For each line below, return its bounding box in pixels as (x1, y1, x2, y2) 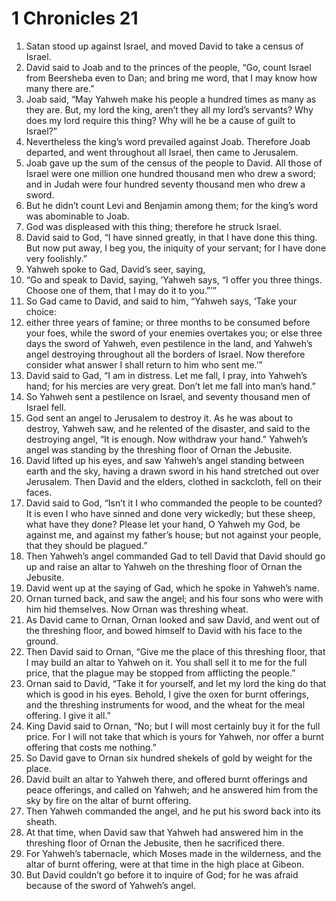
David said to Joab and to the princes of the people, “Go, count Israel (25, 61, 312, 73)
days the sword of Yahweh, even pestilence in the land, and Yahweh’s (25, 337, 313, 349)
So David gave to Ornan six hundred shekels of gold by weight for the (25, 752, 313, 764)
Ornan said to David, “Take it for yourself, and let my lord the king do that (25, 677, 327, 689)
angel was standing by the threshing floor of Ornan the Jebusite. (25, 443, 293, 456)
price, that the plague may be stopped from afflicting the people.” (25, 667, 296, 679)
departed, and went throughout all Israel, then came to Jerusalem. (25, 146, 299, 158)
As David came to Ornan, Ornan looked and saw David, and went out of (25, 613, 321, 626)
